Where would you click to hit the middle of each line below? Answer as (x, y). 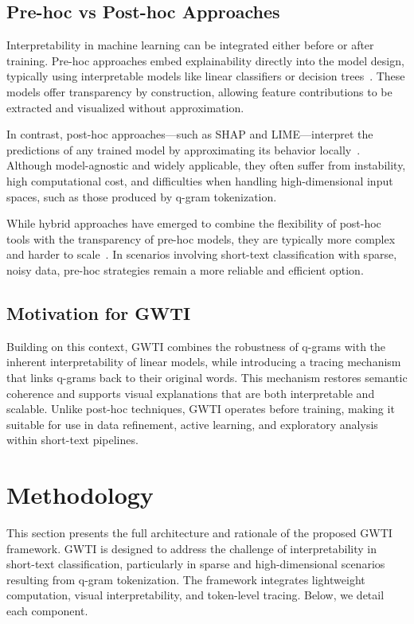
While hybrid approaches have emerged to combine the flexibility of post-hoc (194, 223)
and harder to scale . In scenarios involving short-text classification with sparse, (202, 254)
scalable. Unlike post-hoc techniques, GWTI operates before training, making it (201, 409)
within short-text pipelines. (72, 440)
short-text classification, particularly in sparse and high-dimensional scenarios (196, 564)
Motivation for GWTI (99, 312)
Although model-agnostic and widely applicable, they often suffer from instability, (206, 165)
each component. (47, 610)
